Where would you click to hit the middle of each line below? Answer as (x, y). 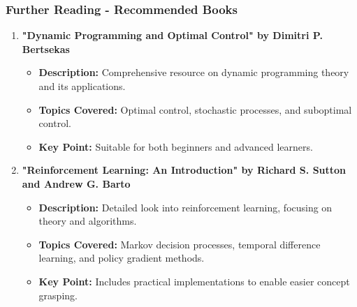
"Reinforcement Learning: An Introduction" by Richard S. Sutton (184, 170)
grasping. (58, 295)
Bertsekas (46, 48)
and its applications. (82, 86)
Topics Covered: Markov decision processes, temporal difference (180, 244)
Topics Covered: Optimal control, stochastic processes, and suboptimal (195, 109)
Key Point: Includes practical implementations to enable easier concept (194, 281)
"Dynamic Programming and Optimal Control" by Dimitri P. (172, 35)
